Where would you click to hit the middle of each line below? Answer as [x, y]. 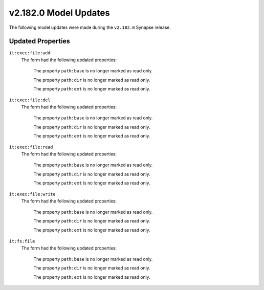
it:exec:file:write [32, 194]
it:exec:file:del [30, 100]
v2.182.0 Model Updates [59, 13]
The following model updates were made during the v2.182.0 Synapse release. [90, 27]
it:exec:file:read [31, 147]
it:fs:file [22, 241]
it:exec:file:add [30, 53]
